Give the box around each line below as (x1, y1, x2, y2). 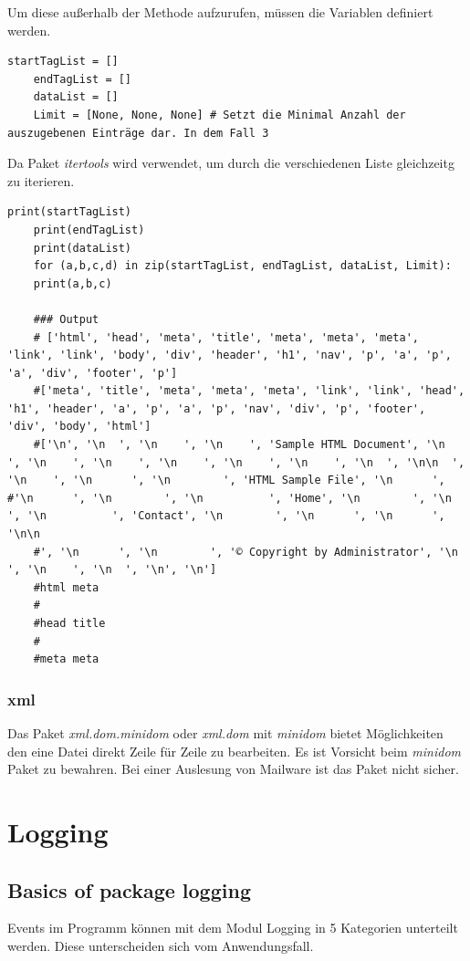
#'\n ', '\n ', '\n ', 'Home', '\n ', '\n (7, 491, 452, 505)
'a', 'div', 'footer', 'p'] (7, 366, 178, 380)
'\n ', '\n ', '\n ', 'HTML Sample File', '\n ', (7, 474, 445, 487)
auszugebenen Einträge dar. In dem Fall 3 (7, 126, 269, 140)
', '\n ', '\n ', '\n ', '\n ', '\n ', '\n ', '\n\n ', (7, 455, 465, 469)
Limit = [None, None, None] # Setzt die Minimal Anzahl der (33, 108, 406, 121)
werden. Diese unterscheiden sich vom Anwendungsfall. (7, 935, 314, 955)
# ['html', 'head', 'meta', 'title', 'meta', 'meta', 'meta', (33, 330, 420, 344)
